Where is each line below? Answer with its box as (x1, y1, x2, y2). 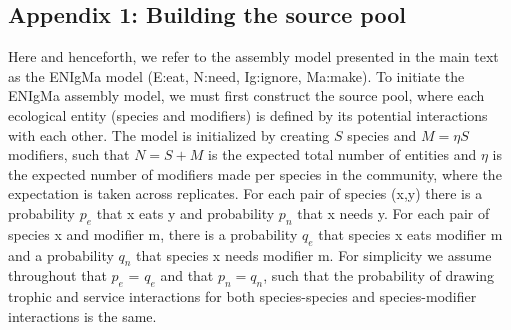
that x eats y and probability (96, 202, 275, 223)
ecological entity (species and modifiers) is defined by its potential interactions (8, 104, 488, 125)
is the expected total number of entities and (208, 144, 477, 165)
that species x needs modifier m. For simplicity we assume (136, 244, 492, 265)
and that (160, 265, 214, 286)
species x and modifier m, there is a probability (8, 223, 298, 244)
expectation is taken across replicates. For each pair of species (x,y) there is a (8, 183, 483, 204)
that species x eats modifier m (318, 223, 503, 244)
